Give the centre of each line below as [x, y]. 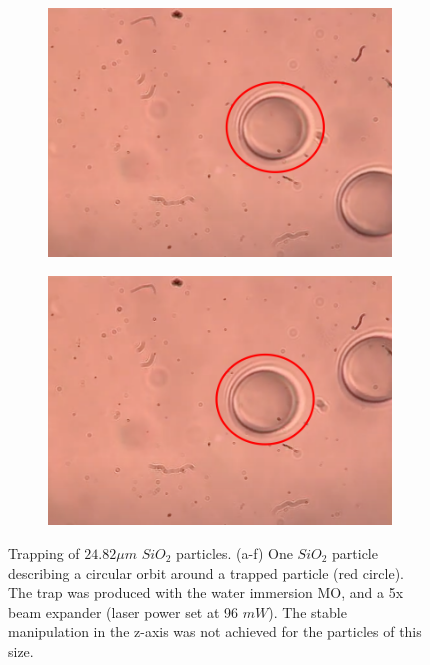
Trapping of [44, 552]
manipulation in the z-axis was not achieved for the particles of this [215, 631]
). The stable [307, 611]
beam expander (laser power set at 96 [123, 611]
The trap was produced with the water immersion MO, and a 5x [206, 592]
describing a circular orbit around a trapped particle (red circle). [206, 572]
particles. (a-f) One [234, 552]
